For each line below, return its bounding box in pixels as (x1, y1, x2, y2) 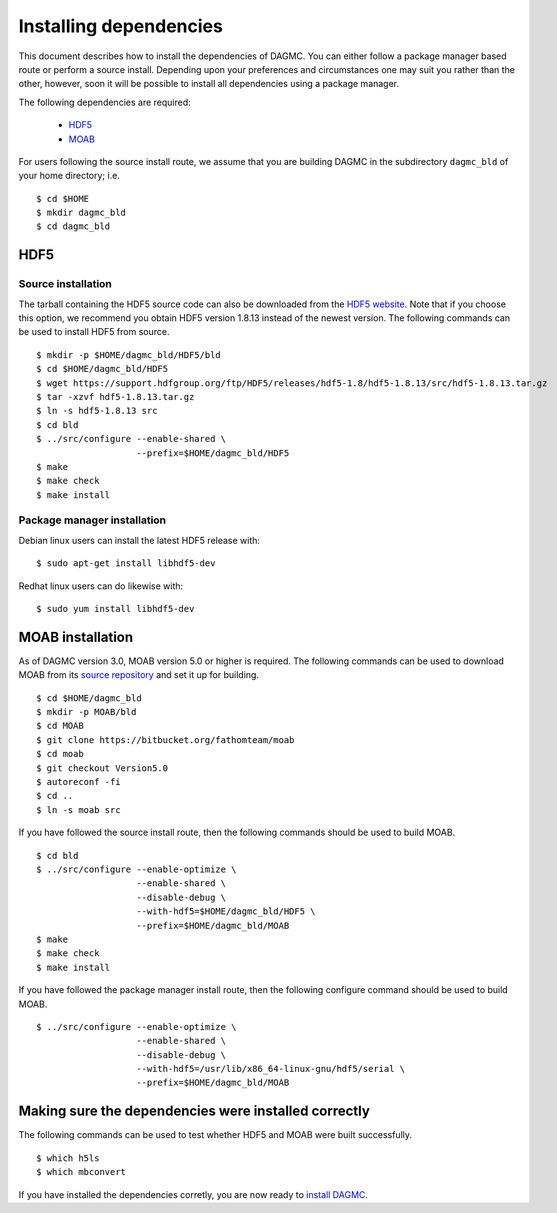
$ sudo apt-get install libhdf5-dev (36, 558, 216, 569)
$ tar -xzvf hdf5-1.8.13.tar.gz (36, 391, 195, 402)
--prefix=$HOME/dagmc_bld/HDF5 (136, 447, 290, 459)
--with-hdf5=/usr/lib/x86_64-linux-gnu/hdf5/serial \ (136, 1063, 406, 1075)
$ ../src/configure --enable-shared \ (36, 433, 227, 445)
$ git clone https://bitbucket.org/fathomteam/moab (36, 734, 295, 745)
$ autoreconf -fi (36, 776, 121, 788)
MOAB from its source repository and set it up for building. (18, 669, 260, 681)
